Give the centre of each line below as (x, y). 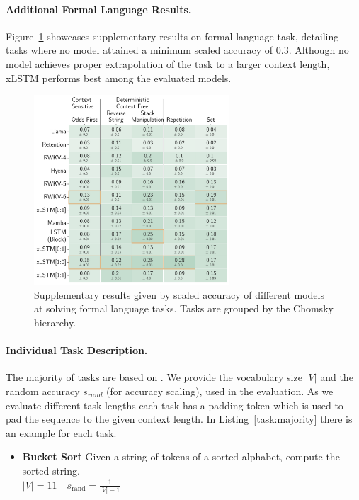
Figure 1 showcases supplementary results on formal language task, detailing (172, 36)
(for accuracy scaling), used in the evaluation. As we (220, 391)
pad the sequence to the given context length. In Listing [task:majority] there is (179, 419)
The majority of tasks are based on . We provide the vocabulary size (154, 377)
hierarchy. (55, 322)
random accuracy (43, 391)
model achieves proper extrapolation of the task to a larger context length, (168, 63)
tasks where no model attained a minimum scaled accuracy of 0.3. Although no (177, 50)
